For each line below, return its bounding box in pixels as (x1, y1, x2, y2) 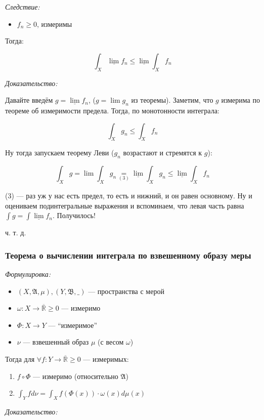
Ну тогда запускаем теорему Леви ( (5, 147, 114, 158)
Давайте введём (5, 95, 53, 105)
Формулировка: (5, 268, 51, 279)
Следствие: (5, 2, 40, 12)
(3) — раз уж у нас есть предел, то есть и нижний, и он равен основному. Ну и (5, 190, 252, 200)
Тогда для (5, 353, 35, 364)
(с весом (98, 337, 124, 347)
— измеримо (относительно (33, 370, 118, 381)
